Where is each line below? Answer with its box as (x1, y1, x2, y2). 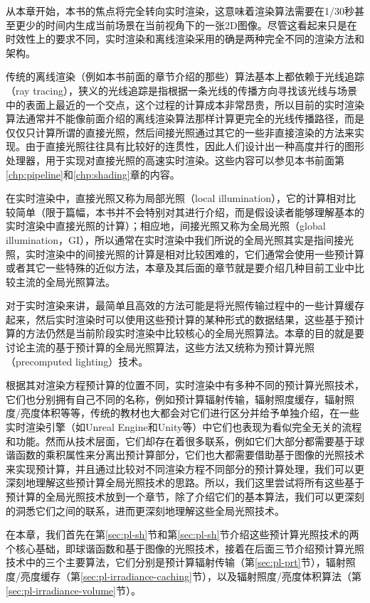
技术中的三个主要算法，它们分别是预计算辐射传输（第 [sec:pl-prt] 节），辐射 (6, 555, 346, 570)
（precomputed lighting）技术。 (6, 353, 149, 368)
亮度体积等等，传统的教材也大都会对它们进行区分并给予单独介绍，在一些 (20, 405, 359, 420)
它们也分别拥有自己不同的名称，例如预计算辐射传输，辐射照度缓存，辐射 (6, 391, 344, 406)
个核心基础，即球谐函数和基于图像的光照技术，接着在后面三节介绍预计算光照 (6, 540, 364, 555)
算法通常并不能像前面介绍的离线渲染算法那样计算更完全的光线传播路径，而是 (6, 111, 364, 126)
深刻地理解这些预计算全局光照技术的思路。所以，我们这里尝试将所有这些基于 (6, 475, 364, 490)
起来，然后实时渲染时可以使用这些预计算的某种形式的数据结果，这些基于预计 (6, 311, 364, 326)
